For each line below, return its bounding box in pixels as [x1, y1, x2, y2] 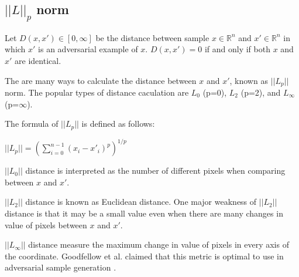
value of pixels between [5, 218, 87, 231]
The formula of [5, 117, 59, 130]
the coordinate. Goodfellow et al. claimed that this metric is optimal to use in [5, 249, 284, 262]
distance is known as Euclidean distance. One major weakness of [25, 195, 257, 208]
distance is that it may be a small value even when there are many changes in [5, 207, 283, 219]
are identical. [15, 54, 61, 66]
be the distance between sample [95, 31, 209, 43]
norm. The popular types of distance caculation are [5, 86, 189, 98]
